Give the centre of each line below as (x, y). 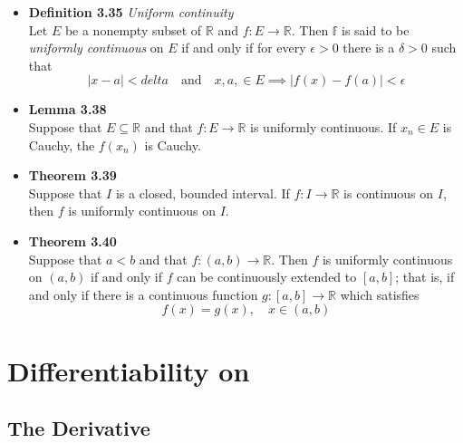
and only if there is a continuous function (143, 294)
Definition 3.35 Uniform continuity (131, 12)
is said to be (376, 29)
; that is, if (425, 277)
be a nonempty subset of (133, 29)
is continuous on (389, 193)
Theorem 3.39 (72, 175)
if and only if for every (244, 48)
